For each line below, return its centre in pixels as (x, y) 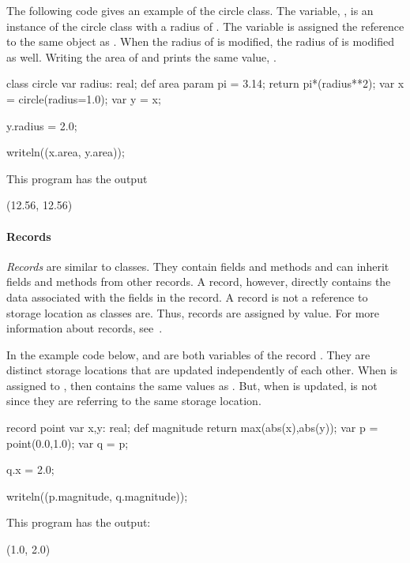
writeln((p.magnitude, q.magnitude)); (97, 495)
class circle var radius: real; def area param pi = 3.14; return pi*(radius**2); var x (205, 83)
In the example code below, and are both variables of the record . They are (188, 354)
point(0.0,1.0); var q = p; (68, 443)
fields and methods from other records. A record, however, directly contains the (199, 281)
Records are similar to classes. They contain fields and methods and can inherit (198, 266)
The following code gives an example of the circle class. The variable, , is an (190, 10)
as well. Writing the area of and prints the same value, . (141, 56)
